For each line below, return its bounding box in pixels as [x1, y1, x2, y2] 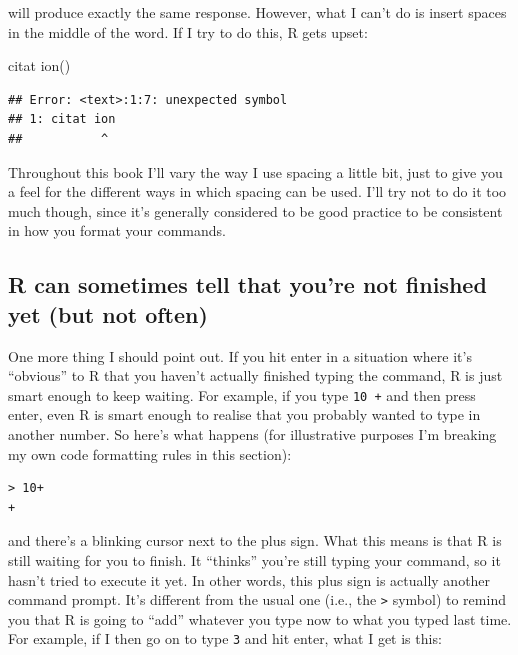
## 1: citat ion [8, 112, 116, 127]
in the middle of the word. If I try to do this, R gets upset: [8, 21, 368, 42]
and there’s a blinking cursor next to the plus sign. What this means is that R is [8, 530, 502, 551]
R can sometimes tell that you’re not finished [8, 269, 487, 300]
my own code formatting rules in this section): [8, 443, 292, 464]
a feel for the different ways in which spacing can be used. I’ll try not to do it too [8, 181, 507, 202]
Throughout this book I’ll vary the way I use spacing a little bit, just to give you [8, 161, 503, 182]
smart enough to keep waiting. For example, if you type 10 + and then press [8, 384, 476, 405]
